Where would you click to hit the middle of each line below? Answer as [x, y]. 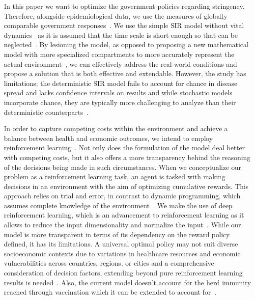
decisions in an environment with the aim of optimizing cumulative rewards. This [126, 186]
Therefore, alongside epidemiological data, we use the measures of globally [116, 15]
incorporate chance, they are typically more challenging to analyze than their [120, 102]
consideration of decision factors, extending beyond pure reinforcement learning [123, 273]
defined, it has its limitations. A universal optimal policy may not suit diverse [121, 244]
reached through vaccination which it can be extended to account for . [110, 292]
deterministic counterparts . [46, 112]
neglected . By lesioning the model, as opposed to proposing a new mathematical [126, 44]
